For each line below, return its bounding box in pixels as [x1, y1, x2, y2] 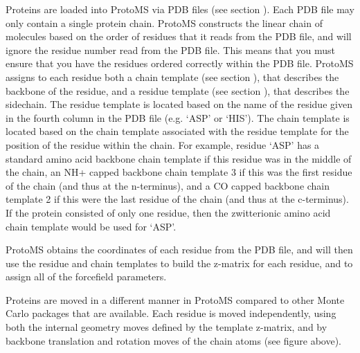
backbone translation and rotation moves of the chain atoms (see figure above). [6, 333, 341, 347]
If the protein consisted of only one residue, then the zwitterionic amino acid [6, 205, 331, 219]
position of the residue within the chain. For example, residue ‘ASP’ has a [6, 137, 320, 152]
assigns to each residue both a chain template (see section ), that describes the [6, 69, 339, 84]
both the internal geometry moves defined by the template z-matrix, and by [6, 320, 327, 334]
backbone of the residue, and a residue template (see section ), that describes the [6, 83, 350, 98]
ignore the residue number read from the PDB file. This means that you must [6, 42, 335, 57]
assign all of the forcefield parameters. [6, 269, 167, 284]
